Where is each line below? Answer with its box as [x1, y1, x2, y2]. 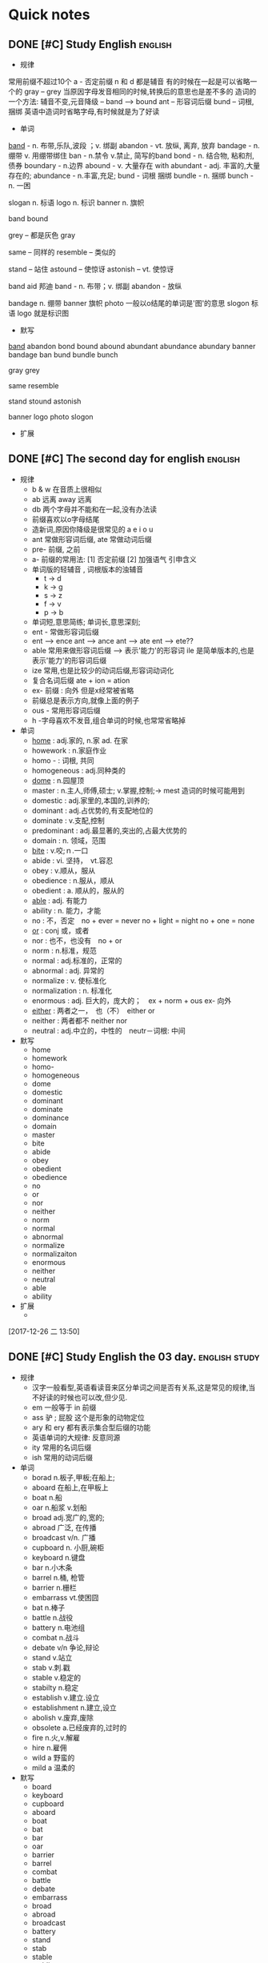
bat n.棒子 [31, 1603, 66, 1612]
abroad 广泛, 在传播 [31, 1523, 97, 1532]
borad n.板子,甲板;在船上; [31, 1472, 115, 1482]
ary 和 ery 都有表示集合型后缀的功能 [31, 1423, 151, 1432]
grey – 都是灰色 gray [8, 231, 76, 239]
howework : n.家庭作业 [31, 745, 107, 755]
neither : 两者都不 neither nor [31, 1015, 128, 1026]
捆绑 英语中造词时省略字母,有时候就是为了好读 [8, 106, 160, 116]
